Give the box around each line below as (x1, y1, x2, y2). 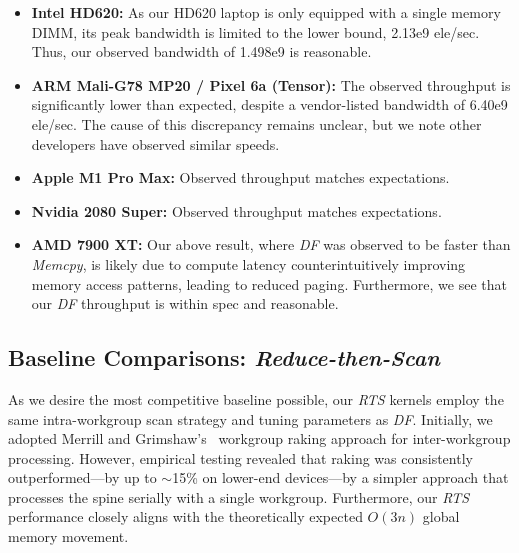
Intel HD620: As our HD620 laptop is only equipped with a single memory (31, 2, 501, 22)
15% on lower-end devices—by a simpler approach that (172, 467, 509, 488)
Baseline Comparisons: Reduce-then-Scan (8, 342, 440, 373)
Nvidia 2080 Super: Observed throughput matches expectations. (31, 200, 442, 221)
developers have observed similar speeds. (31, 133, 280, 154)
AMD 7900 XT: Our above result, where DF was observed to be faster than (31, 234, 511, 255)
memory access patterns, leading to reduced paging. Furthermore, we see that (31, 273, 507, 294)
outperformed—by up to (8, 467, 157, 488)
